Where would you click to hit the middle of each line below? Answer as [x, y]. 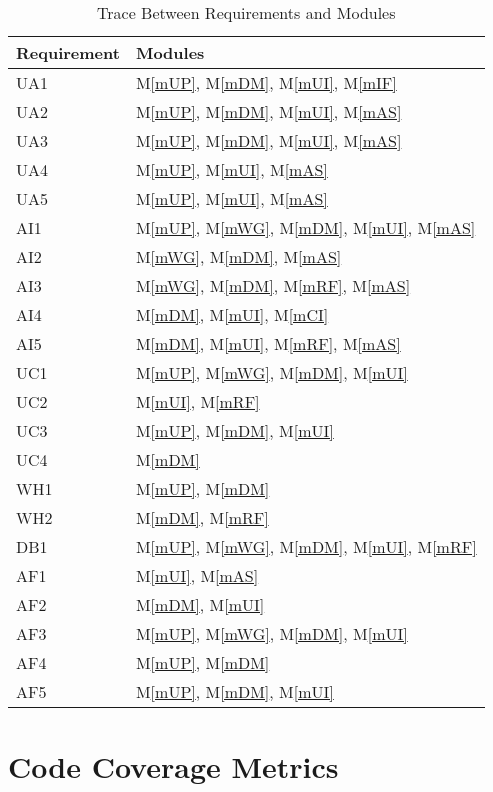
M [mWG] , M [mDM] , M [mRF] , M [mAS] [273, 285]
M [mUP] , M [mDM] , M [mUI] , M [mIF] [266, 82]
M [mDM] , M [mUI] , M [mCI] [232, 314]
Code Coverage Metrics [173, 766]
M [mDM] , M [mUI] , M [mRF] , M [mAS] [268, 343]
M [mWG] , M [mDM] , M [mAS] [238, 256]
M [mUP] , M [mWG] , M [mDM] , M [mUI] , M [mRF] [306, 546]
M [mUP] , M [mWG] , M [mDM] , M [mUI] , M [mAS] [305, 227]
